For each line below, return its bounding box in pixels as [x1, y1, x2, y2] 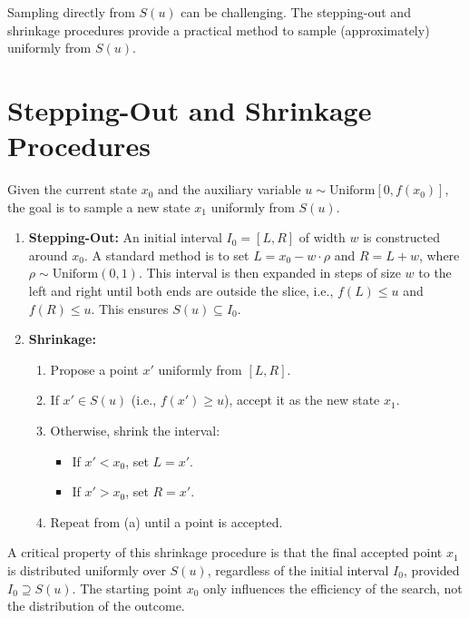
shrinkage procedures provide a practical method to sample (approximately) [7, 20, 430, 39]
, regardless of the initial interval [207, 561, 389, 579]
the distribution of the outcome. [7, 596, 185, 615]
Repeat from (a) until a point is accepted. [50, 512, 283, 531]
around [28, 245, 68, 264]
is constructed [363, 228, 441, 247]
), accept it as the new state [224, 390, 380, 409]
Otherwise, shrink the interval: [50, 421, 220, 440]
